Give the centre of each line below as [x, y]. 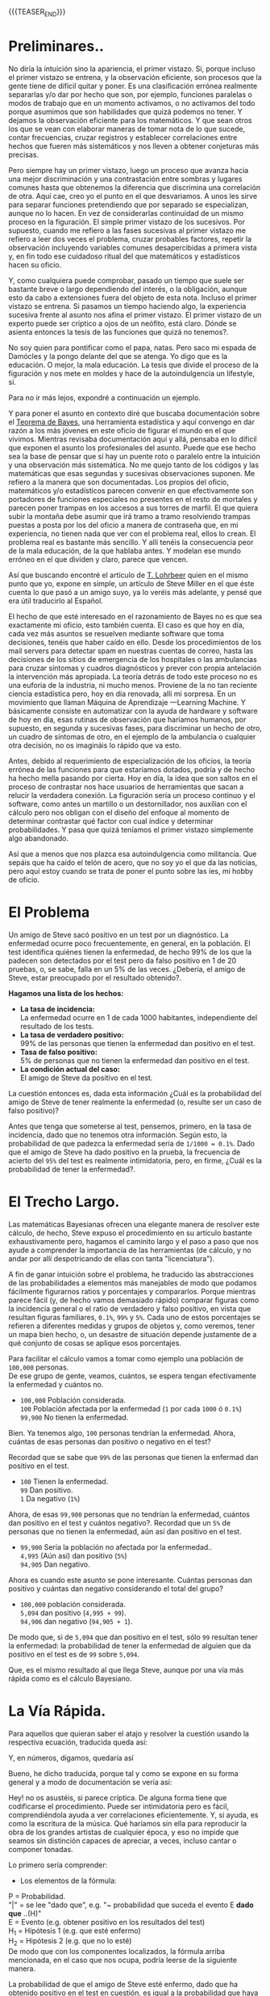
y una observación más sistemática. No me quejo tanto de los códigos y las [134, 465]
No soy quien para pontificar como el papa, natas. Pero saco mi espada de [132, 348]
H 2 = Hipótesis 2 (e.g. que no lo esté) [70, 1942]
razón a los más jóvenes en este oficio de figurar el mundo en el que [122, 430]
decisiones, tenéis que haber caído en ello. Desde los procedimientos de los [135, 642]
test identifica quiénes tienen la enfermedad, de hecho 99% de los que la [130, 952]
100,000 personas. [39, 1367]
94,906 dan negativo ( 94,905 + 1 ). [76, 1621]
